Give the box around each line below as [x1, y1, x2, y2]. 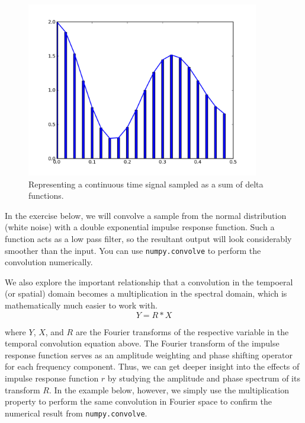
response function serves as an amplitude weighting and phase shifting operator [5, 348, 293, 361]
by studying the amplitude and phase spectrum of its [107, 371, 300, 384]
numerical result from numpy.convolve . [5, 406, 147, 419]
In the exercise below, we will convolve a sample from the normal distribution [5, 209, 287, 221]
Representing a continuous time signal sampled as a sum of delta [28, 177, 264, 190]
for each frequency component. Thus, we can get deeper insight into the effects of [5, 360, 300, 373]
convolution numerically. [5, 256, 93, 268]
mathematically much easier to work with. [5, 299, 158, 311]
